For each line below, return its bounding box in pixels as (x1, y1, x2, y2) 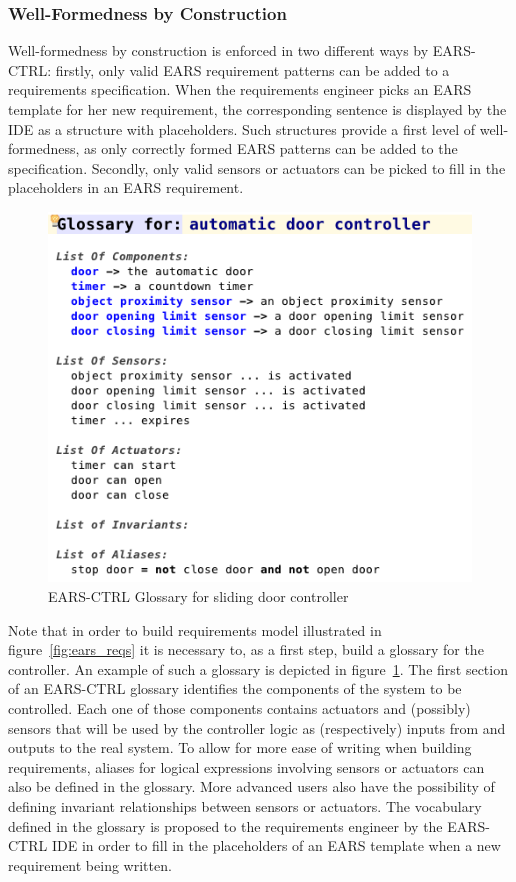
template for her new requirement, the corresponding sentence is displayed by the (8, 99, 507, 119)
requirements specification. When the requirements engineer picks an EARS (8, 79, 472, 100)
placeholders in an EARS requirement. (8, 177, 244, 198)
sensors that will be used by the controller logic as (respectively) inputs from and (8, 717, 506, 738)
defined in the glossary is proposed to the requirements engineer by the (8, 815, 443, 836)
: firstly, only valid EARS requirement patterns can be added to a (47, 59, 450, 80)
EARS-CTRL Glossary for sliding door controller (48, 586, 349, 606)
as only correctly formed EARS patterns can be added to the (84, 138, 458, 159)
